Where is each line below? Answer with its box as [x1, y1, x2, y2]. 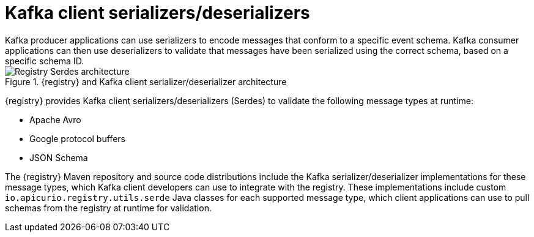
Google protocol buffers [29, 133, 125, 144]
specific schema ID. [5, 55, 84, 66]
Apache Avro [29, 114, 81, 125]
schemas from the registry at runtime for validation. [5, 202, 212, 213]
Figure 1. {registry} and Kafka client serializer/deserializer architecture [5, 76, 287, 87]
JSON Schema [29, 152, 88, 163]
